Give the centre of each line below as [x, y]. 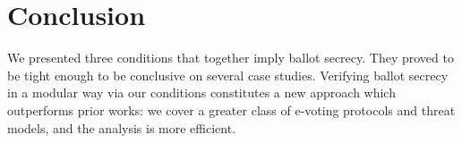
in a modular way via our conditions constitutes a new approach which [201, 93]
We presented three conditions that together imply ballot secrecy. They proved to [231, 58]
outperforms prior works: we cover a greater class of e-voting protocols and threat [231, 109]
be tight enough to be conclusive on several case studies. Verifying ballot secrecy [228, 75]
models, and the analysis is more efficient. [122, 127]
